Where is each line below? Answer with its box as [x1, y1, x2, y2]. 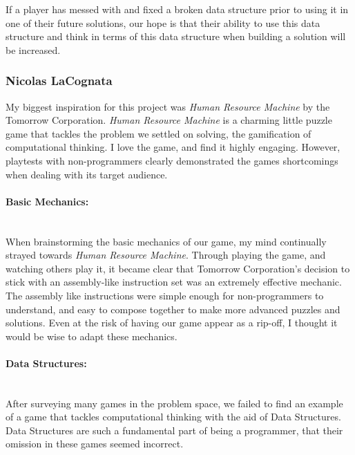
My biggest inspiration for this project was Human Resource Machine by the [6, 99, 330, 113]
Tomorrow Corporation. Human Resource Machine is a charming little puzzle [6, 113, 332, 127]
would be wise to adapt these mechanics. [6, 328, 177, 343]
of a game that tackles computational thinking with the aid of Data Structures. [6, 409, 341, 424]
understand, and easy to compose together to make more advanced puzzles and [6, 301, 340, 316]
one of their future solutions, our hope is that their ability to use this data [6, 15, 320, 30]
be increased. [6, 42, 61, 57]
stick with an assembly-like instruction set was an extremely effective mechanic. [6, 275, 342, 289]
